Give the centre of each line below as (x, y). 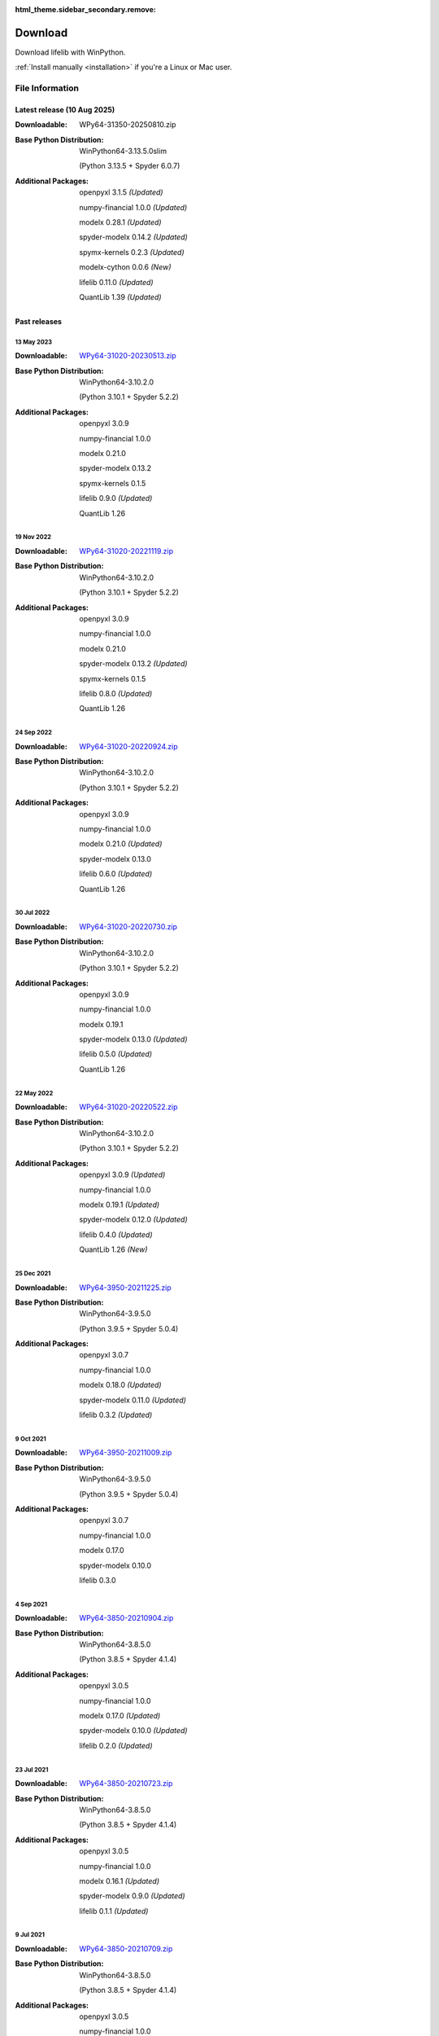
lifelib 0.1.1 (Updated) (114, 1911)
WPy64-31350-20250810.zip (128, 125)
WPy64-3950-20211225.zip (126, 1288)
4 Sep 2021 (31, 1604)
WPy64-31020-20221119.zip (126, 551)
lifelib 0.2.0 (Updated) (116, 1745)
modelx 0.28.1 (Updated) (120, 222)
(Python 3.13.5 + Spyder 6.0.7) (130, 166)
